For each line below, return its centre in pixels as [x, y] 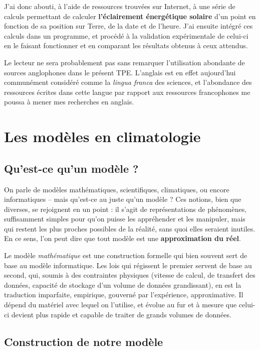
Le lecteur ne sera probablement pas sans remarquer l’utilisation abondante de [124, 62]
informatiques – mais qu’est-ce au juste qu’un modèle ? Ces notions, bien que [123, 199]
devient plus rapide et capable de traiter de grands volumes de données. [121, 314]
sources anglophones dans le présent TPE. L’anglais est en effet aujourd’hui [120, 72]
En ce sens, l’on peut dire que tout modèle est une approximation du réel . [122, 238]
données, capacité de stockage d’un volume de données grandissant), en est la [123, 284]
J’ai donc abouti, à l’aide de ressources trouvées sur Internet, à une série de [120, 6]
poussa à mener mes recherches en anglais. [69, 102]
